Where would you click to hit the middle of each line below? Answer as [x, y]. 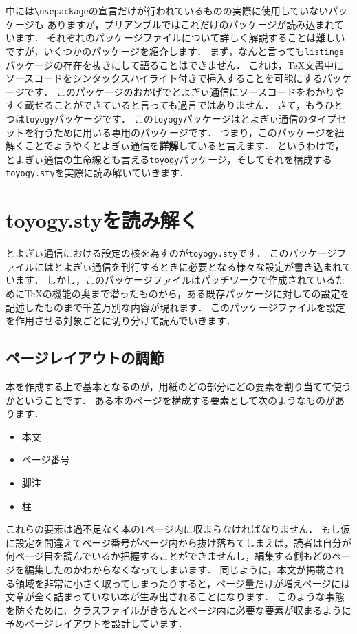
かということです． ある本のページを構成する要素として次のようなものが [170, 400]
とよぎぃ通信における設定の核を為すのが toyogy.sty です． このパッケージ [171, 253]
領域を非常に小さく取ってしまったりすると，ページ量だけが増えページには [183, 583]
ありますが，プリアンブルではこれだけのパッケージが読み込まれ [191, 24]
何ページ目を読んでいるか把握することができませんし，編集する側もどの [169, 556]
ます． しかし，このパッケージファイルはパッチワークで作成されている [175, 280]
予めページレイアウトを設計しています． [97, 623]
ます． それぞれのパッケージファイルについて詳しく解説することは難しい [180, 38]
